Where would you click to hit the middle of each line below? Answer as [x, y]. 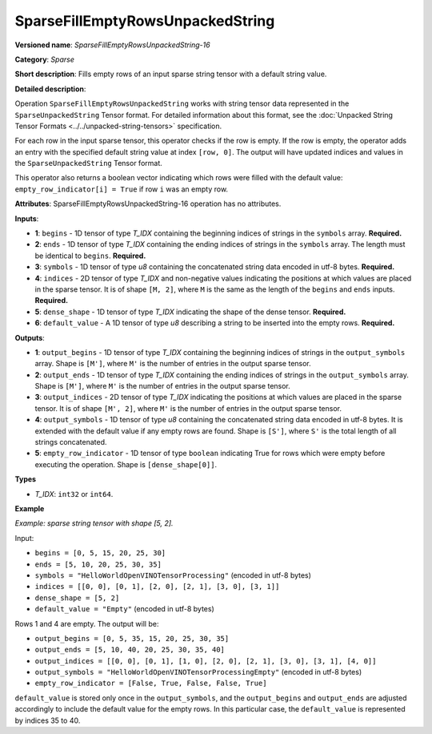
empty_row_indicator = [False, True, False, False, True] [151, 684]
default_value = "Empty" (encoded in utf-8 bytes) [125, 609]
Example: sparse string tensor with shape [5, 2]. [94, 523]
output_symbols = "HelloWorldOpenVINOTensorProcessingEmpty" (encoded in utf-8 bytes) [198, 672]
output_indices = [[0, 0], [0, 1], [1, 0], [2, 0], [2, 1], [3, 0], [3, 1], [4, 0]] [206, 661]
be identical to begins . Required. [90, 256]
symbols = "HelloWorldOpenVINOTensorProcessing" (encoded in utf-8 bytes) [173, 575]
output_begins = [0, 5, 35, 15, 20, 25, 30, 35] [132, 638]
